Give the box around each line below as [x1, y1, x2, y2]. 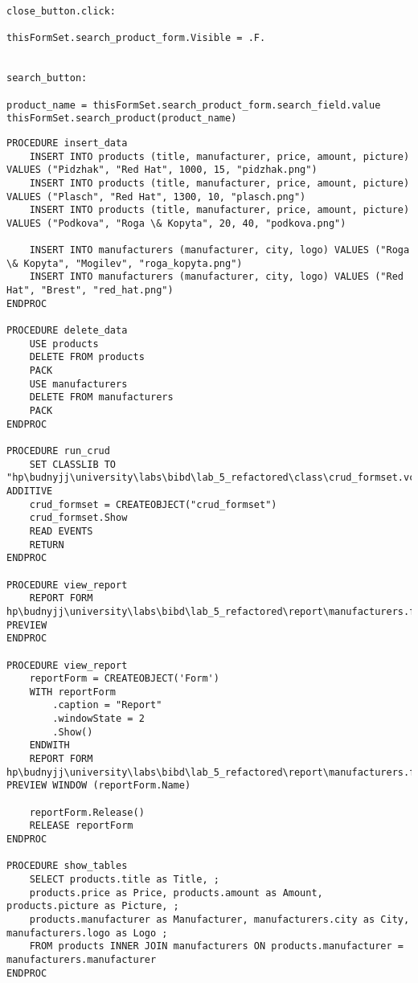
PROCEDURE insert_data [6, 137, 128, 149]
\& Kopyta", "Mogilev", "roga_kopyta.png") [6, 257, 243, 269]
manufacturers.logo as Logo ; [6, 927, 168, 939]
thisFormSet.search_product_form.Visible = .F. [6, 32, 266, 44]
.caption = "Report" [52, 699, 162, 711]
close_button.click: [6, 6, 117, 17]
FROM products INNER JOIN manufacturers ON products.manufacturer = [29, 940, 404, 952]
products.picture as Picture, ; [6, 900, 179, 912]
